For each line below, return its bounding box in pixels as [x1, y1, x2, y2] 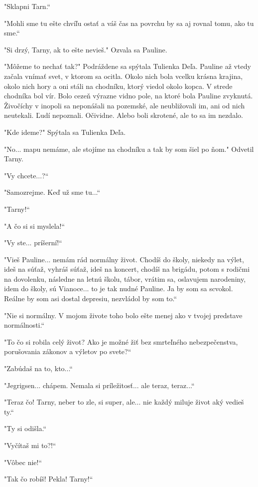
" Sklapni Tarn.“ [4, 1, 51, 11]
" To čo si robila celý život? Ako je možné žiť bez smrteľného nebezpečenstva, [4, 336, 238, 347]
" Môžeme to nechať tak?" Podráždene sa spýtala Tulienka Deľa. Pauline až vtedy [4, 61, 251, 71]
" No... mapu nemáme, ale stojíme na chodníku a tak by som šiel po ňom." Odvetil [4, 143, 254, 154]
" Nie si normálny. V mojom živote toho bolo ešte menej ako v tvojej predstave [4, 310, 243, 320]
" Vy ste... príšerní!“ [4, 237, 62, 248]
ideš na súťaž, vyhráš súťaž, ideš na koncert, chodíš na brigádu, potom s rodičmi [4, 264, 250, 274]
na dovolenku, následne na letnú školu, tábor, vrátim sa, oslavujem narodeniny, [4, 273, 246, 284]
